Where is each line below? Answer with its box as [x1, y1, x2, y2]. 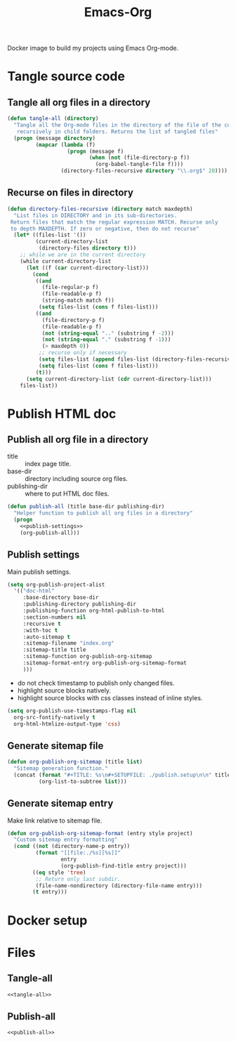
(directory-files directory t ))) [38, 245, 137, 252]
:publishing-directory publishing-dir [22, 600, 137, 608]
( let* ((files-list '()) [13, 231, 86, 239]
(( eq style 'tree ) [32, 869, 86, 876]
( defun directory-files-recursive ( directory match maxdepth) [7, 205, 193, 212]
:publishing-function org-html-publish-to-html [22, 607, 165, 615]
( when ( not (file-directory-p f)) [88, 154, 190, 162]
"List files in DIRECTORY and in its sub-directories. [13, 212, 178, 219]
